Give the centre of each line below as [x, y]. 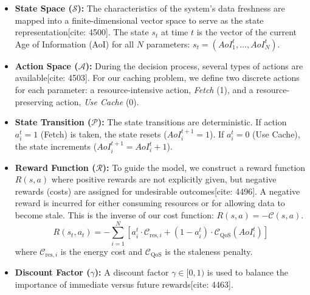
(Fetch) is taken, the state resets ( [104, 134]
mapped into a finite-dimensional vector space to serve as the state [139, 20]
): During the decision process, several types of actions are [194, 65]
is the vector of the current [246, 32]
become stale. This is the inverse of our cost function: [114, 214]
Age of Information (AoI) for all [74, 43]
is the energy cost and [102, 251]
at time [174, 32]
